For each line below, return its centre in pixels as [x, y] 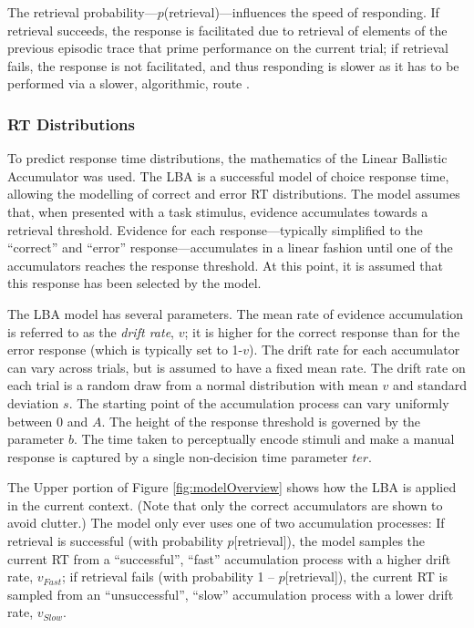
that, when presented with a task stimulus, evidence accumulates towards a [218, 211]
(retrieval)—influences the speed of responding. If [301, 12]
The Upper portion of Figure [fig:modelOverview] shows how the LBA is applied [232, 487]
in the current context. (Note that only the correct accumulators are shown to [225, 504]
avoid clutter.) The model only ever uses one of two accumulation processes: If [226, 523]
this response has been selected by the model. [134, 283]
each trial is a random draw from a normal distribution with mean [193, 385]
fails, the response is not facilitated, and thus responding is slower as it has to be [233, 65]
